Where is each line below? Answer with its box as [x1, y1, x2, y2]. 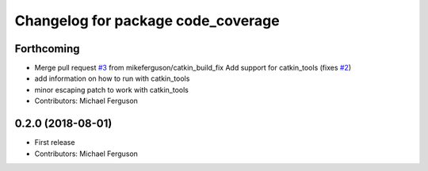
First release [34, 138, 75, 147]
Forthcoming [14, 42, 80, 55]
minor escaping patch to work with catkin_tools [34, 85, 189, 94]
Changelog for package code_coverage [14, 12, 281, 29]
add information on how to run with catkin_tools [34, 74, 190, 83]
